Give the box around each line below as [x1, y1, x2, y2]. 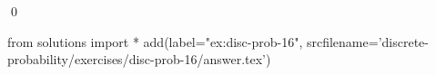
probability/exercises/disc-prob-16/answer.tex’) [7, 50, 271, 69]
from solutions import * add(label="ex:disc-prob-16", [7, 32, 303, 51]
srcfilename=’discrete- [306, 32, 429, 51]
